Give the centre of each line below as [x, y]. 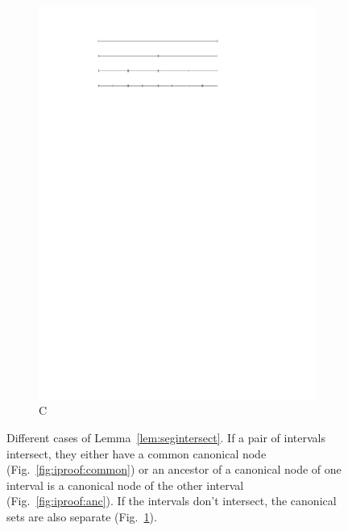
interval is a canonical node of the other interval [125, 485]
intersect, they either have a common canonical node [137, 453]
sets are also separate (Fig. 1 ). [82, 516]
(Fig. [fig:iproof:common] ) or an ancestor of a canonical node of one [174, 469]
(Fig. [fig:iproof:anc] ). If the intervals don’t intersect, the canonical [172, 501]
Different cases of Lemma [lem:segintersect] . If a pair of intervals [166, 437]
